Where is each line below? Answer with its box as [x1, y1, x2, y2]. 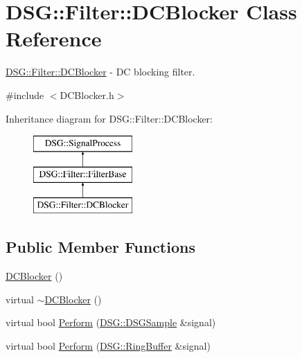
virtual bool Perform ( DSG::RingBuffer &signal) [6, 339, 211, 353]
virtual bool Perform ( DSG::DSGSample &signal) [6, 315, 216, 330]
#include [6, 87, 44, 102]
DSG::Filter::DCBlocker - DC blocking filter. [6, 64, 195, 79]
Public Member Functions [6, 236, 195, 258]
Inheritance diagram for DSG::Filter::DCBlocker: [6, 111, 213, 125]
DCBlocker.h [60, 87, 114, 102]
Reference [6, 24, 102, 53]
